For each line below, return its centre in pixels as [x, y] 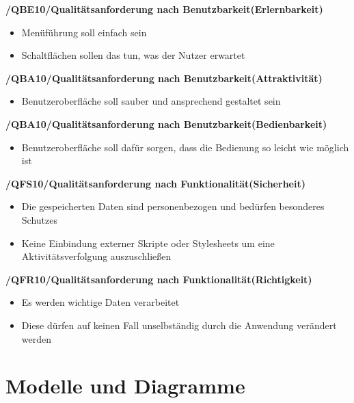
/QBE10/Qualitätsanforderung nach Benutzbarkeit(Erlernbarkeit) [164, 9]
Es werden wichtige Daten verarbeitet [100, 302]
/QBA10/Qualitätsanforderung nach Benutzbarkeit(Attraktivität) [164, 78]
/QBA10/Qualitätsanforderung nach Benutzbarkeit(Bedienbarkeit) [166, 123]
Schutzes [39, 219]
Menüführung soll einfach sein [84, 32]
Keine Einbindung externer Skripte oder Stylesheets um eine [148, 243]
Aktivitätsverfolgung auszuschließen [96, 256]
